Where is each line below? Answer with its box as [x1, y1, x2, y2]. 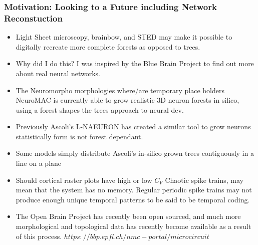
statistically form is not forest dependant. [16, 131, 143, 141]
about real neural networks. [16, 68, 101, 78]
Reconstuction [4, 12, 63, 24]
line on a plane [16, 158, 62, 168]
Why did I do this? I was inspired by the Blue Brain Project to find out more [16, 58, 254, 69]
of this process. [16, 230, 62, 241]
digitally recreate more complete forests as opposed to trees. [16, 41, 200, 52]
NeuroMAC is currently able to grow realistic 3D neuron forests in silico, [16, 95, 239, 105]
